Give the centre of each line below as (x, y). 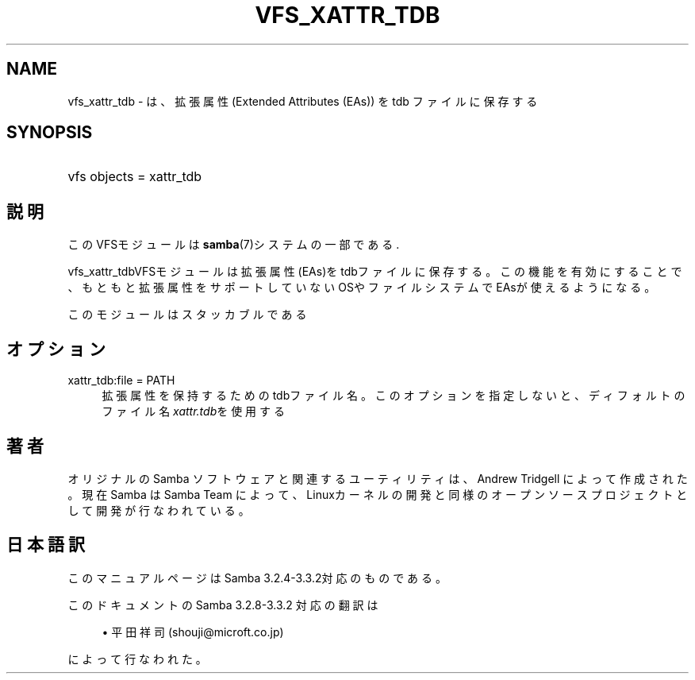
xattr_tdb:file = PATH (121, 381)
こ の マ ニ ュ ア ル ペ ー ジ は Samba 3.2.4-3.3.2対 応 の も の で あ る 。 (257, 578)
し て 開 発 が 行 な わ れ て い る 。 (159, 510)
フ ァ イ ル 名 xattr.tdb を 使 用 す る (193, 411)
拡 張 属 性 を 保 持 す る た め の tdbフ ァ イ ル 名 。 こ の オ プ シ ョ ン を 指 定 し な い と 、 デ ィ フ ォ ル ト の (394, 396)
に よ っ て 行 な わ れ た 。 (137, 659)
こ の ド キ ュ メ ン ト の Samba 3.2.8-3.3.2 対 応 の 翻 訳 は (223, 605)
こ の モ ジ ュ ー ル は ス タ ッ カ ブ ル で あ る (187, 315)
